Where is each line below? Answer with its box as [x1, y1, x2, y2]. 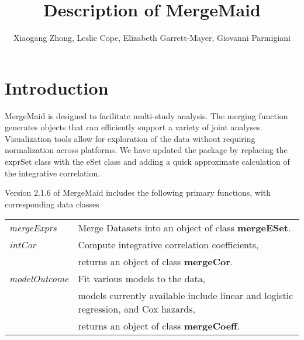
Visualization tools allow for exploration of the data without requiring [5, 132, 255, 144]
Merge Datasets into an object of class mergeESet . [78, 221, 291, 235]
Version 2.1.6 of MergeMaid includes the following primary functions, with [5, 186, 271, 199]
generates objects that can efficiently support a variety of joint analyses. [5, 121, 262, 133]
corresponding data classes [5, 197, 99, 210]
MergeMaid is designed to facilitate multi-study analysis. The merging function [5, 109, 288, 122]
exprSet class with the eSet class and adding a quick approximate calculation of [5, 155, 290, 168]
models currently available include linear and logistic [78, 289, 293, 303]
